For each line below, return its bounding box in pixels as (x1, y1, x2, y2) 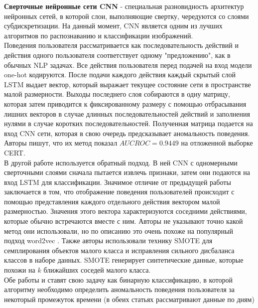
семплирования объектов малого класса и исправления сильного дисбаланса (4, 245, 235, 255)
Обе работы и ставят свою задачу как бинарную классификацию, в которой (4, 274, 233, 285)
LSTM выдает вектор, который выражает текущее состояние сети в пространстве (4, 79, 251, 89)
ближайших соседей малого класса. (43, 265, 151, 275)
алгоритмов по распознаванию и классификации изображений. (4, 30, 193, 40)
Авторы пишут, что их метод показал (4, 138, 118, 148)
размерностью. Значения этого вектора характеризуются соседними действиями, (4, 206, 247, 216)
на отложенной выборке (181, 138, 253, 148)
